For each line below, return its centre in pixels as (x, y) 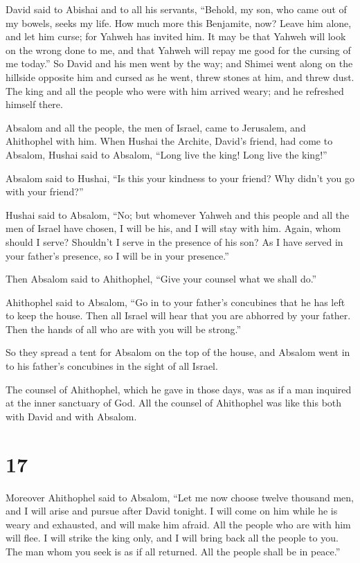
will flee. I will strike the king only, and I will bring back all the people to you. (172, 538)
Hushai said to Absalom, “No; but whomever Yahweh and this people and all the (178, 214)
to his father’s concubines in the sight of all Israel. (112, 366)
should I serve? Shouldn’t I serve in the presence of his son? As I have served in (174, 241)
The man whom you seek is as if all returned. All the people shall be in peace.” (173, 551)
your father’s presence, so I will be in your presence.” (117, 255)
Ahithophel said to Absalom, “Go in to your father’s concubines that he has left (175, 302)
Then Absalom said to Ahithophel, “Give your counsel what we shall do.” (161, 279)
